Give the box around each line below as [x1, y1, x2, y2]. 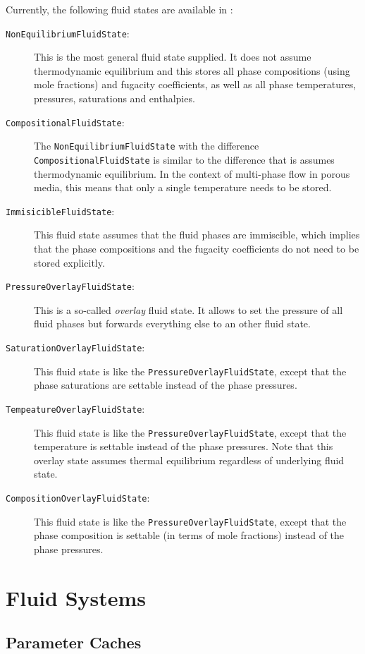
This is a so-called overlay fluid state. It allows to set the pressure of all [34, 302, 343, 317]
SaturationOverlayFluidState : [6, 340, 145, 355]
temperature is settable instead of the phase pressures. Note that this [34, 439, 333, 454]
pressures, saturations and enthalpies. [34, 91, 195, 106]
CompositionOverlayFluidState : [6, 490, 150, 505]
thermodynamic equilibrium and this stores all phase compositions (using [34, 63, 350, 78]
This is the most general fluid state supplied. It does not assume [34, 49, 311, 64]
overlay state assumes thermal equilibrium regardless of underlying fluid [34, 452, 345, 467]
